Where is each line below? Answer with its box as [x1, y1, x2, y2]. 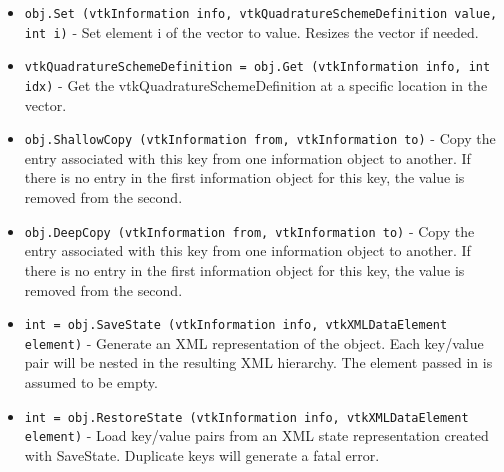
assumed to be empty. [24, 372, 158, 392]
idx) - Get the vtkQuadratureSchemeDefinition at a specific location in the [24, 74, 488, 95]
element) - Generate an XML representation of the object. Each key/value [24, 332, 484, 353]
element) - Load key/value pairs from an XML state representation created [24, 425, 489, 446]
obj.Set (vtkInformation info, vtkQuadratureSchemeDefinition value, [24, 7, 498, 21]
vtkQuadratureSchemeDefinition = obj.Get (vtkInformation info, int [24, 60, 491, 75]
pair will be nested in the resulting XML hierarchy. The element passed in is [24, 352, 493, 373]
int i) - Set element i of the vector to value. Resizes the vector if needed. [24, 21, 479, 42]
